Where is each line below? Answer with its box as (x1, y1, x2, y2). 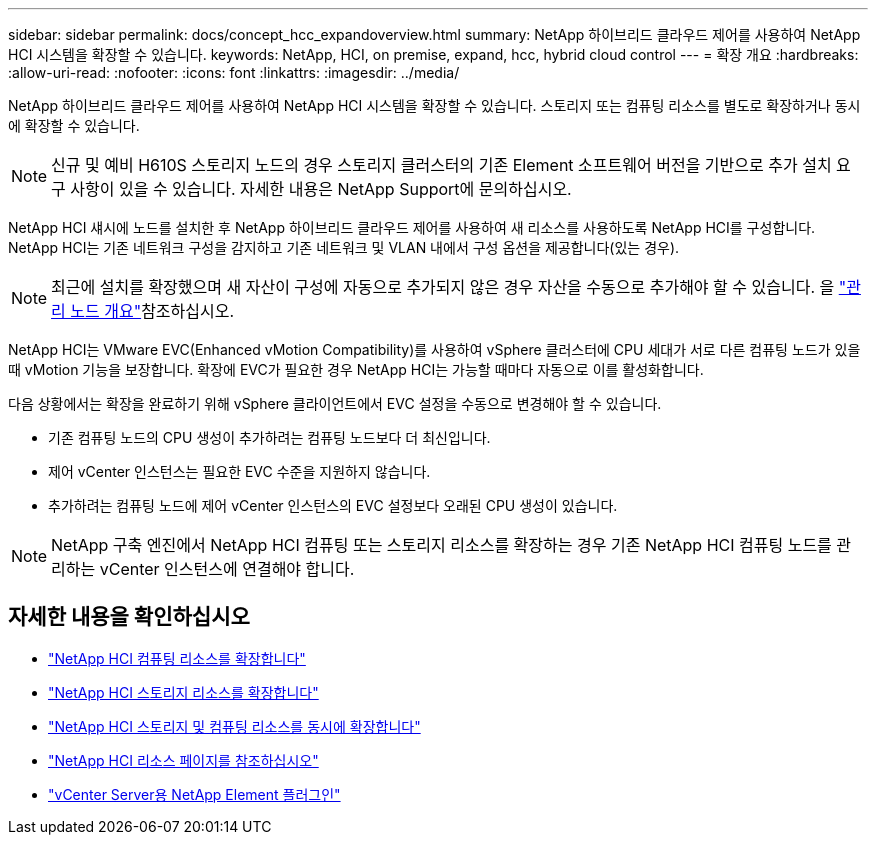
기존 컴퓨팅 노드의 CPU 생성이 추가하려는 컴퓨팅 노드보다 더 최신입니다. (48, 429, 491, 446)
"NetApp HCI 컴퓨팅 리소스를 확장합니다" (48, 649, 306, 667)
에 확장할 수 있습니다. (8, 117, 140, 134)
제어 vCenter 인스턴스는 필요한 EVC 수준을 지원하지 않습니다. (48, 463, 431, 480)
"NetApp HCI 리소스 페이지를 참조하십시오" (48, 751, 319, 769)
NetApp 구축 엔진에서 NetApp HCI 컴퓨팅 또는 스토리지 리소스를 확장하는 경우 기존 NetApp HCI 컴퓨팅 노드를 (51, 535, 832, 555)
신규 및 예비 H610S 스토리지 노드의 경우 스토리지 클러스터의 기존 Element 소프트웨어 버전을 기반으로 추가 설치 (51, 155, 832, 175)
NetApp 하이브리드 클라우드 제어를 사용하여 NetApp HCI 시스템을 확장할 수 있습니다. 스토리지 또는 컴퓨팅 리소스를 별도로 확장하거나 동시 (8, 97, 861, 114)
